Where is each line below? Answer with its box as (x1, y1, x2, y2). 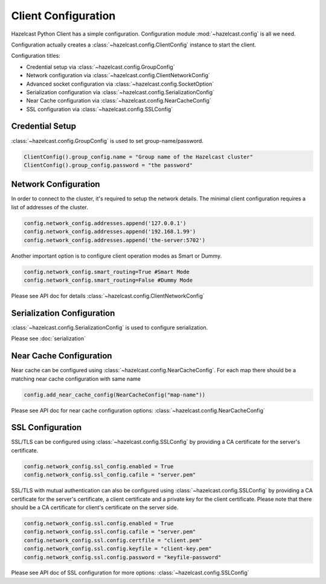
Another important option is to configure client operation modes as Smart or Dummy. (11, 252, 222, 259)
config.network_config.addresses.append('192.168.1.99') (24, 228, 196, 235)
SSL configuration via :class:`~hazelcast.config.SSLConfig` (26, 106, 173, 113)
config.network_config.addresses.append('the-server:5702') (24, 236, 206, 244)
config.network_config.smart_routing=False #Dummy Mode (24, 276, 193, 284)
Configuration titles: (11, 52, 60, 60)
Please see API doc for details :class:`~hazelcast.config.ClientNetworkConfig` (11, 292, 205, 299)
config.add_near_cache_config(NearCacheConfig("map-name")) (24, 391, 206, 398)
